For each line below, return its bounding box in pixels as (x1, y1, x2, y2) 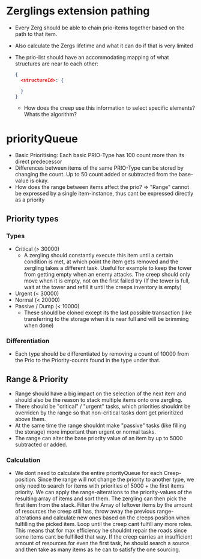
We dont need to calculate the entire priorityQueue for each (14, 470, 163, 477)
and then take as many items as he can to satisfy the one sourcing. (14, 546, 181, 553)
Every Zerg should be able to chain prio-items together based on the (14, 24, 185, 31)
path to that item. (14, 30, 58, 37)
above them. (14, 416, 46, 423)
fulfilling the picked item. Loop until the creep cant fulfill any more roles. (14, 521, 193, 528)
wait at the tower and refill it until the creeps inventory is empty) (23, 284, 182, 291)
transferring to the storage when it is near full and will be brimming (23, 315, 189, 323)
